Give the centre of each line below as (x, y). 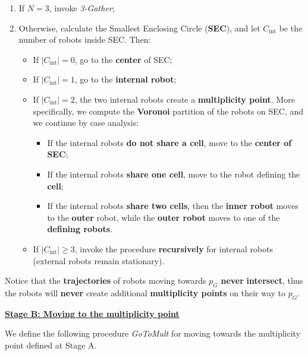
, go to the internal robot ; (125, 79)
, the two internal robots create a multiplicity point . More (185, 99)
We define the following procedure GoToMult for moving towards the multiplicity (153, 333)
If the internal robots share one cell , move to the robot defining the (174, 174)
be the (291, 28)
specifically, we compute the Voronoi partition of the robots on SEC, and (168, 111)
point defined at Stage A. (51, 345)
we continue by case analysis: (86, 123)
